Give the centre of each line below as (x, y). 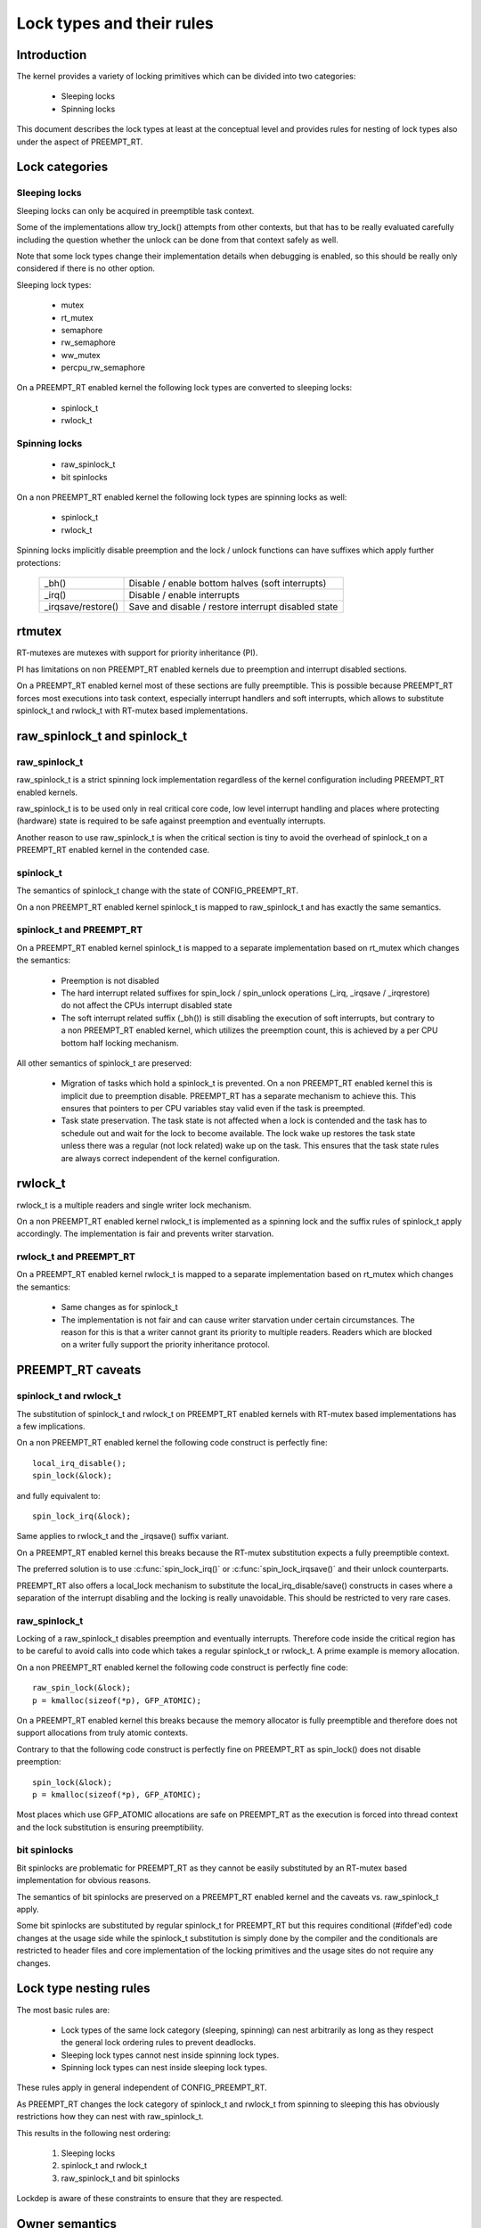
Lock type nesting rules (83, 1989)
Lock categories (62, 167)
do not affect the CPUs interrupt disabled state (147, 1005)
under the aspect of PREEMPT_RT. (80, 142)
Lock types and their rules (115, 23)
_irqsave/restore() (82, 606)
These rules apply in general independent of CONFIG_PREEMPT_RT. (142, 2088)
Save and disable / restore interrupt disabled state (233, 606)
